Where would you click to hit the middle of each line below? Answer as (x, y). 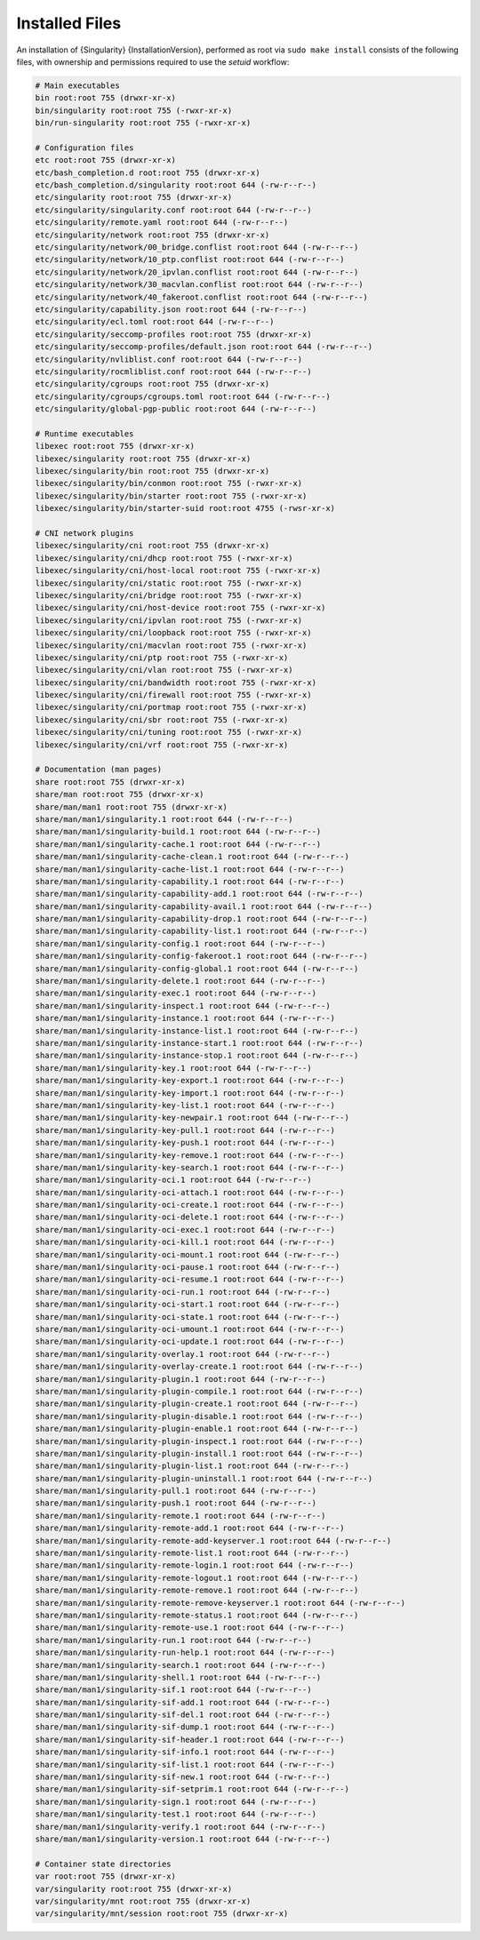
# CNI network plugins (84, 533)
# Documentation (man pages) (99, 770)
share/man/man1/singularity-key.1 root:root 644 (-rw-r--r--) (173, 1068)
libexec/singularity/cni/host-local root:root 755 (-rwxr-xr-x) (178, 571)
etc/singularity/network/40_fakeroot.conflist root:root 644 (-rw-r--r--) (202, 297)
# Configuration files (84, 148)
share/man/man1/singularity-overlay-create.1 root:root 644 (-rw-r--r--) (199, 1367)
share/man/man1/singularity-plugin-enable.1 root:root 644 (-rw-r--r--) (197, 1429)
